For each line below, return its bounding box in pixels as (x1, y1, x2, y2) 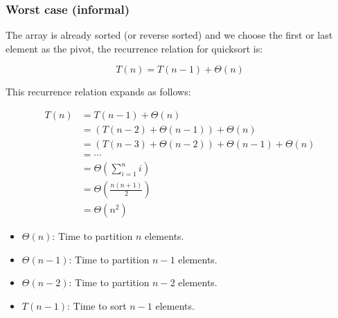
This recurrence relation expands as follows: (6, 84, 191, 99)
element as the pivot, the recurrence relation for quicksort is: (6, 41, 263, 55)
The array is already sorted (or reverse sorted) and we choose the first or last (6, 28, 333, 42)
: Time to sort (66, 299, 127, 312)
